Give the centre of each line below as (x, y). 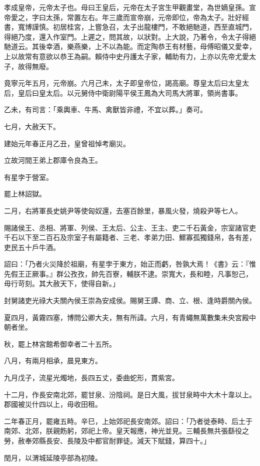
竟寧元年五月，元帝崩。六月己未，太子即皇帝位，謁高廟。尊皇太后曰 (116, 83)
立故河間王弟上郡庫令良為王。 (53, 160)
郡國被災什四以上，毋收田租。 (53, 404)
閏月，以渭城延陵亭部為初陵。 (53, 457)
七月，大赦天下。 (32, 126)
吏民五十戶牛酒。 (32, 247)
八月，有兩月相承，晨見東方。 (53, 361)
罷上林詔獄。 (25, 194)
